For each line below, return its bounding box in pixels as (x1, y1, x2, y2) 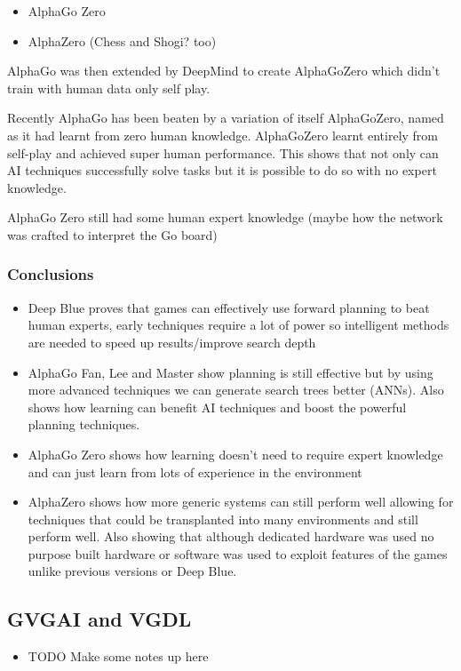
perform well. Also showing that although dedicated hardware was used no (28, 527, 434, 546)
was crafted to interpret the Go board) (7, 225, 218, 244)
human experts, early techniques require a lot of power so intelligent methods (28, 316, 449, 334)
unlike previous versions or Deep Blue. (28, 562, 237, 580)
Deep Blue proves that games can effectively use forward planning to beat (28, 298, 430, 316)
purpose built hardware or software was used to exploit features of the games (28, 544, 448, 563)
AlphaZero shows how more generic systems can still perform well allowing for (28, 492, 454, 511)
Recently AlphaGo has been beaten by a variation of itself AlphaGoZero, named (7, 108, 444, 127)
